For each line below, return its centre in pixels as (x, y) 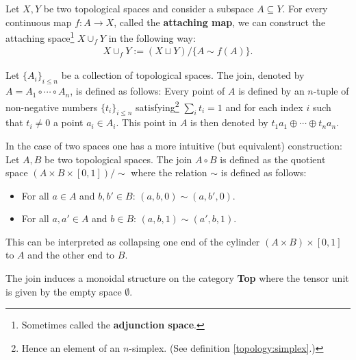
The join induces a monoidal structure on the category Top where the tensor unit (177, 278)
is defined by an (271, 91)
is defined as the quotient (273, 159)
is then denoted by (229, 122)
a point (68, 122)
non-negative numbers (52, 107)
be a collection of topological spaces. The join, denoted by (183, 75)
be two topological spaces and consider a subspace (149, 8)
